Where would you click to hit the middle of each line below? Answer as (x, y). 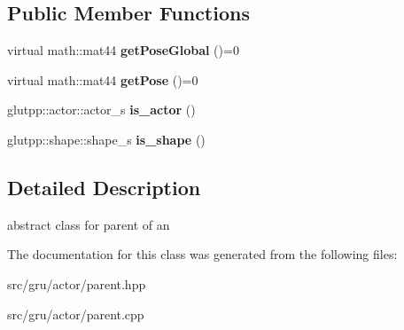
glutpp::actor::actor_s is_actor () (101, 110)
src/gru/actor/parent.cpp (76, 314)
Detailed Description (104, 187)
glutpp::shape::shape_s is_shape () (106, 139)
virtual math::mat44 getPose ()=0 (103, 79)
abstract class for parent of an (89, 224)
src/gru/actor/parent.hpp (77, 283)
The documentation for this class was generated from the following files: (202, 254)
